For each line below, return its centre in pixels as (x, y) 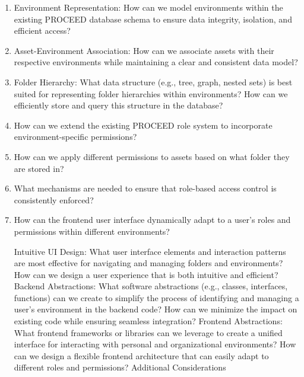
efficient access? (42, 31)
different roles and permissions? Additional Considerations (120, 367)
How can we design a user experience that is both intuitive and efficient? (146, 274)
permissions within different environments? (92, 231)
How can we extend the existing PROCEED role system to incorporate (143, 125)
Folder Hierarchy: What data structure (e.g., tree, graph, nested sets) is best (153, 82)
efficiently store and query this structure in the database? (118, 105)
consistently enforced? (54, 199)
